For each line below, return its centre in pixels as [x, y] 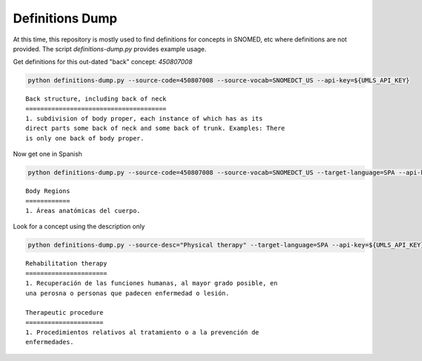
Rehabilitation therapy [66, 264]
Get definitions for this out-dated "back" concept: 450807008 [103, 62]
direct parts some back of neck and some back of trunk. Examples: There [155, 129]
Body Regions [48, 191]
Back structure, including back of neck [96, 99]
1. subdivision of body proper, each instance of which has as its [144, 119]
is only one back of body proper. [85, 138]
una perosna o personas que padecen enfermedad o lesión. [128, 293]
